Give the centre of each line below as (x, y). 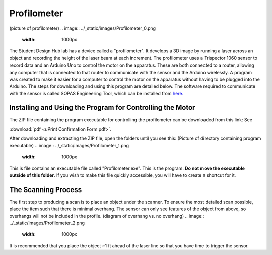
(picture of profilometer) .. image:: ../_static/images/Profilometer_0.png (83, 28)
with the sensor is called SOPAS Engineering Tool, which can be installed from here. (96, 93)
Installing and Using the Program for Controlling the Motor (102, 108)
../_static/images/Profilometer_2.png (47, 223)
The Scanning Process (46, 190)
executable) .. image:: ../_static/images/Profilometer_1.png (69, 145)
